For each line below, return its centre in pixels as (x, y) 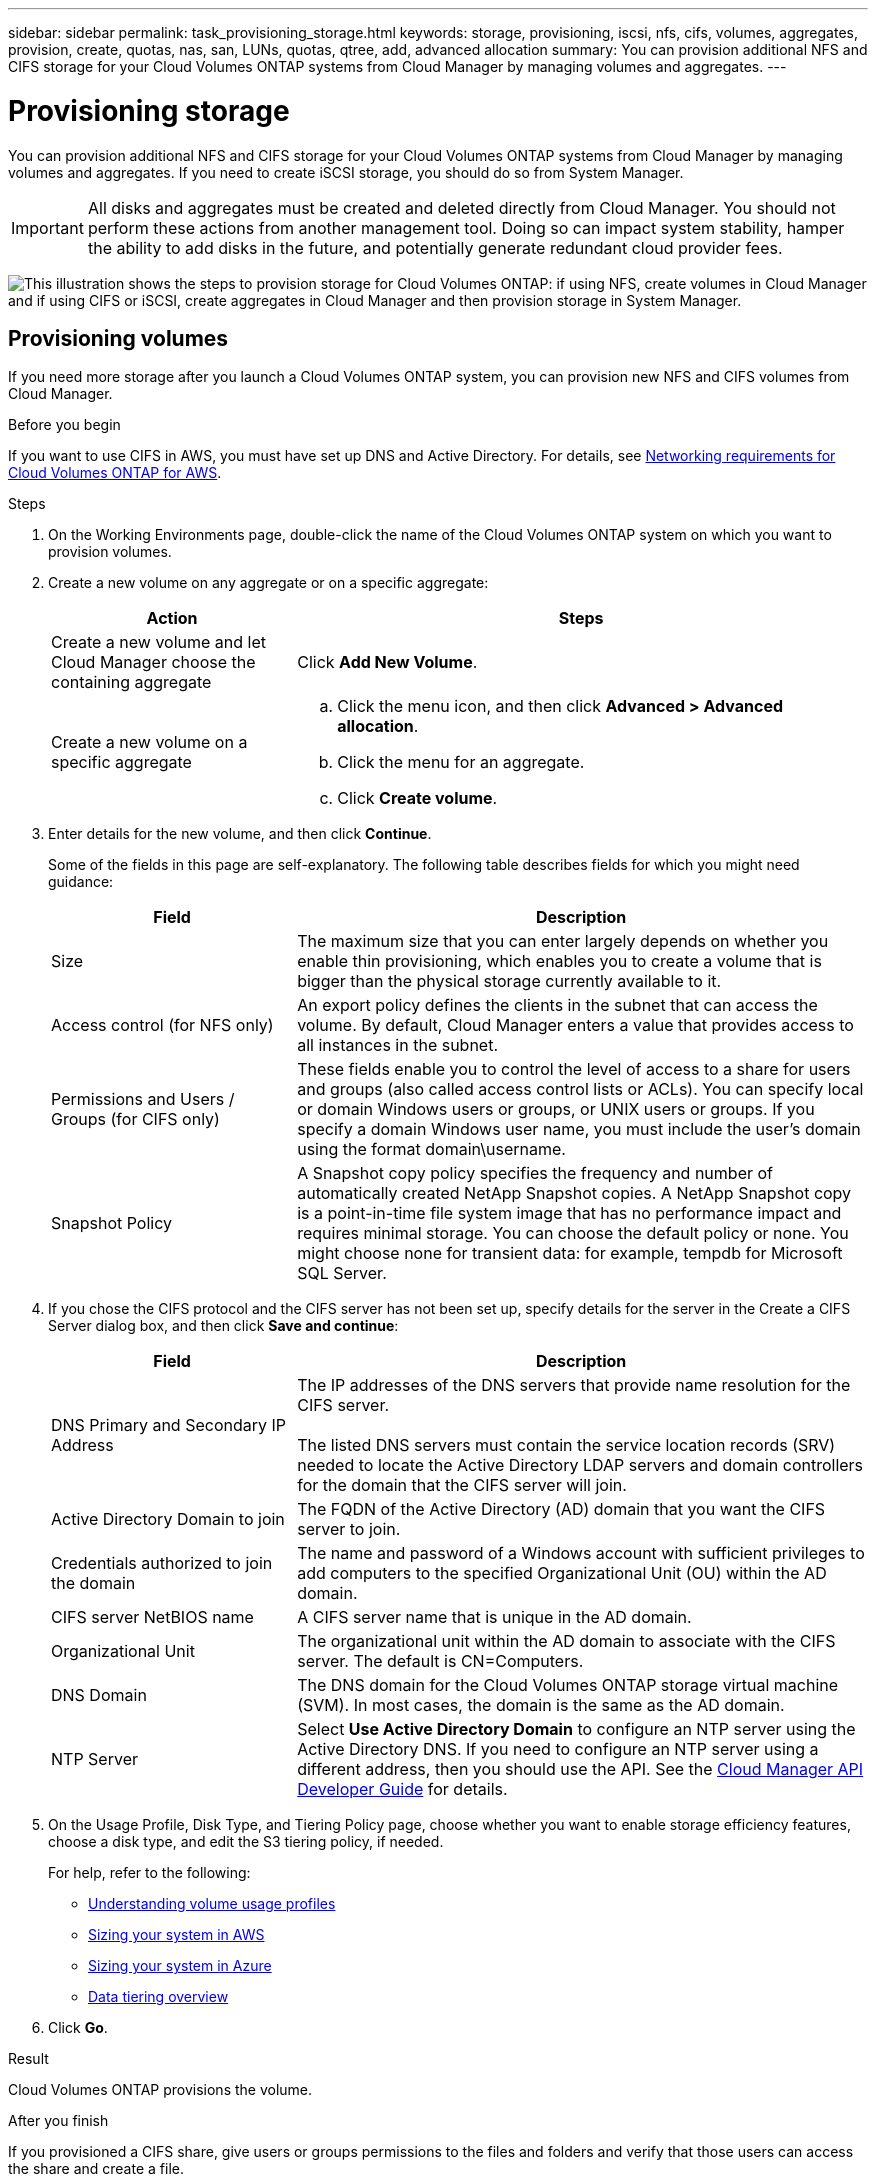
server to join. (349, 1529)
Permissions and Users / (143, 1099)
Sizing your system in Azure (180, 1966)
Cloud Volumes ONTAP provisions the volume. (160, 2090)
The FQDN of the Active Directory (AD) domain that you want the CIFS (561, 1509)
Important (47, 227)
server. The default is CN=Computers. (440, 1661)
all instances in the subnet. (398, 1045)
